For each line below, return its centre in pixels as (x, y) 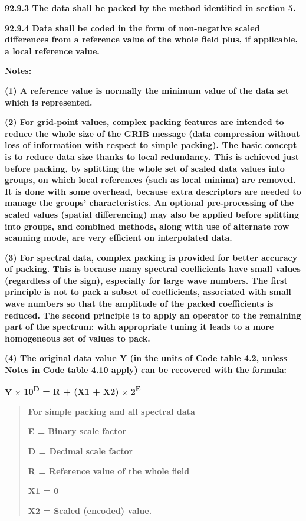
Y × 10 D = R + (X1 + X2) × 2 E (73, 391)
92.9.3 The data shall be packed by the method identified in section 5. (150, 8)
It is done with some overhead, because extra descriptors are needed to (153, 191)
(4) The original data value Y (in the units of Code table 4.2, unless (146, 358)
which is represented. (49, 102)
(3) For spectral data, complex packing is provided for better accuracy (151, 257)
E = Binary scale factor (77, 431)
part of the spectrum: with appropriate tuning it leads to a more (139, 327)
